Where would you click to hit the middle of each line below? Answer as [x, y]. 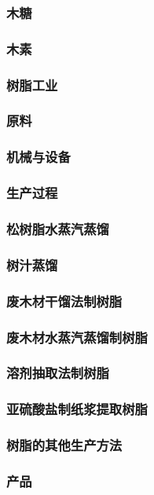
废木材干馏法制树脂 [64, 301]
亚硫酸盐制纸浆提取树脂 [77, 409]
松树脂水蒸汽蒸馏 [58, 228]
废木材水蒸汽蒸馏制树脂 [77, 337]
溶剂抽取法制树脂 [58, 373]
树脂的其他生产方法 [64, 445]
